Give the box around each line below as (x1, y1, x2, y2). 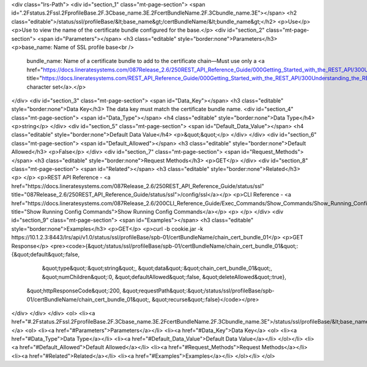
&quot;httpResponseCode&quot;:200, (26, 287, 122, 294)
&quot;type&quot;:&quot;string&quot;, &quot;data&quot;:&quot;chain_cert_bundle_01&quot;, (42, 264, 272, 272)
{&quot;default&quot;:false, (11, 250, 80, 258)
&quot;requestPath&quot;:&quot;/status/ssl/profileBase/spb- (122, 287, 275, 294)
